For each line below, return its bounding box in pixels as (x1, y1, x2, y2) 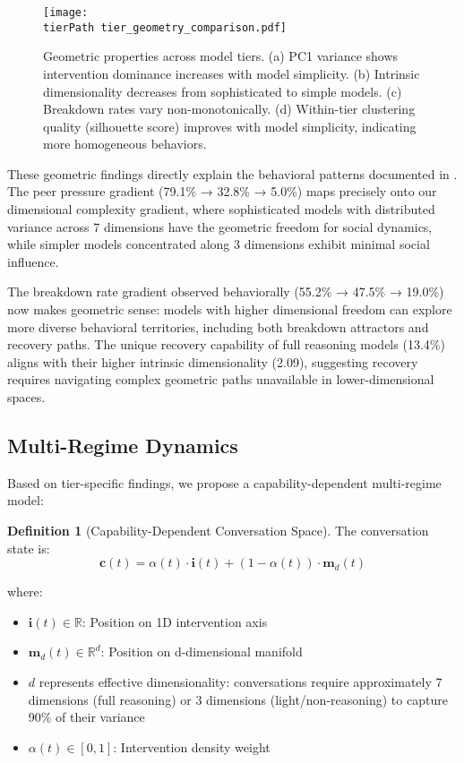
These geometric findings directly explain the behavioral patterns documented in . (7, 164, 458, 183)
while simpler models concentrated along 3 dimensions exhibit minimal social (7, 235, 430, 253)
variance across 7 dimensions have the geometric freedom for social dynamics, (7, 217, 433, 236)
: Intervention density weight (113, 737, 271, 756)
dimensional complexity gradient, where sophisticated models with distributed (7, 200, 435, 219)
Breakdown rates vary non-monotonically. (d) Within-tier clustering (43, 99, 416, 118)
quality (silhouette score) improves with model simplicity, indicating (43, 116, 417, 135)
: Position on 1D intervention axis (82, 612, 268, 630)
